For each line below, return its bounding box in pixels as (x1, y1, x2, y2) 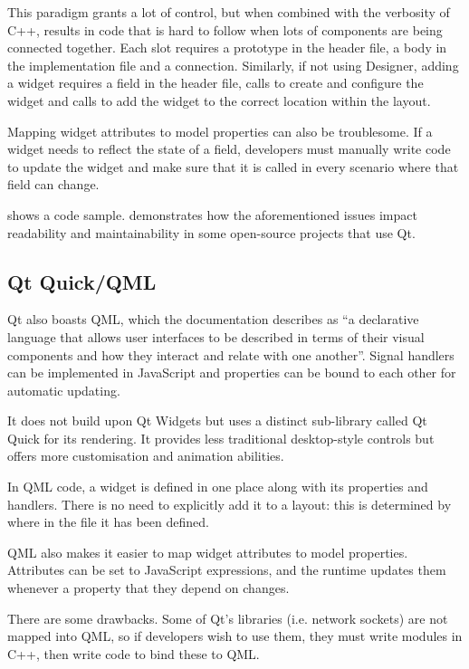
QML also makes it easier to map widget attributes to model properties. (7, 542, 408, 561)
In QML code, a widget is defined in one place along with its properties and (7, 477, 428, 496)
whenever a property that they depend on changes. (7, 578, 290, 597)
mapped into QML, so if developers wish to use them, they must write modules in (7, 626, 463, 645)
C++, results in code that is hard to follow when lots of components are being (7, 20, 443, 39)
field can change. (7, 175, 100, 194)
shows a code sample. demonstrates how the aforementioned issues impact (7, 205, 417, 224)
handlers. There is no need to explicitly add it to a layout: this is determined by (7, 494, 452, 513)
